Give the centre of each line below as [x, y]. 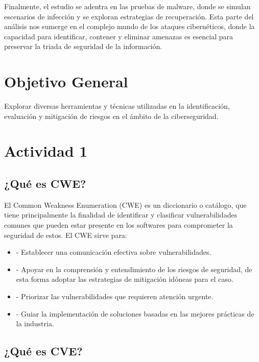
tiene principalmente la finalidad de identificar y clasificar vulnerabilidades [121, 215]
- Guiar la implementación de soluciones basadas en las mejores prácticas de [135, 313]
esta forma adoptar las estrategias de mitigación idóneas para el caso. [125, 279]
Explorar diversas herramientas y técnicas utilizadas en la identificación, [117, 106]
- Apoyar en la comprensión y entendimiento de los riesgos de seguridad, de [134, 269]
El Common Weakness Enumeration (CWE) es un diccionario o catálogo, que [125, 204]
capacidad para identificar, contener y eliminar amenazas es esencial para [119, 36]
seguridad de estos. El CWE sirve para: [66, 235]
